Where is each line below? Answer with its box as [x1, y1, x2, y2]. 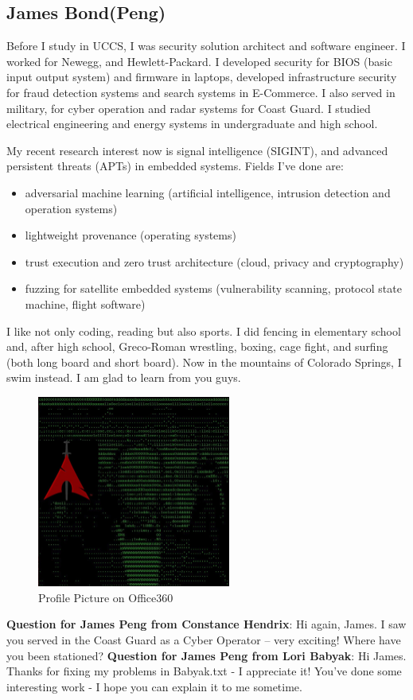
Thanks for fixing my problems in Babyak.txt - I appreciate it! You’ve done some [6, 663, 402, 679]
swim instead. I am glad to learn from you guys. [6, 369, 241, 386]
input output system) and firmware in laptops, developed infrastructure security [6, 68, 397, 85]
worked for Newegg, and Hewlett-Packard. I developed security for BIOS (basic [6, 52, 392, 69]
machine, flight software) [25, 295, 146, 312]
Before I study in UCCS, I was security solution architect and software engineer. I [6, 37, 406, 54]
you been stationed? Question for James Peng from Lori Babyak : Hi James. [6, 647, 407, 663]
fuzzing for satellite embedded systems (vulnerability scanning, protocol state [25, 280, 402, 297]
